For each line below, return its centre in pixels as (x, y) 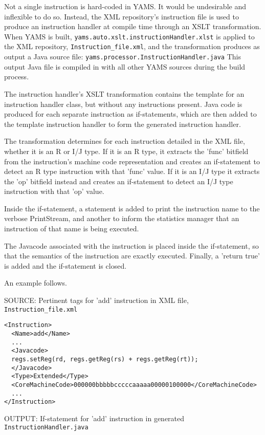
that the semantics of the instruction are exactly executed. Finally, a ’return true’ (132, 256)
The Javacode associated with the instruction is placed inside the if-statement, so (131, 245)
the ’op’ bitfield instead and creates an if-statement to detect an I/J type (119, 181)
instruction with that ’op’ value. (54, 191)
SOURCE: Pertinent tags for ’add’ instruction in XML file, (96, 300)
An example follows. (36, 283)
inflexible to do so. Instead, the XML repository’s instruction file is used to (122, 16)
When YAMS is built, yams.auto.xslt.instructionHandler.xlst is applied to (129, 36)
